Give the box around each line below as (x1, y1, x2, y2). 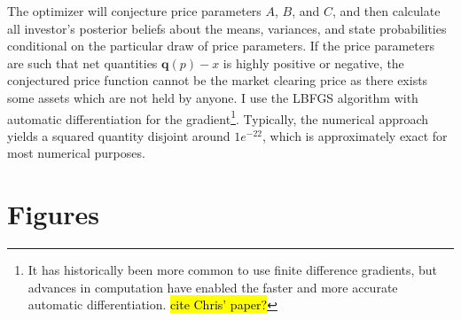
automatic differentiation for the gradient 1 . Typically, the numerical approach (7, 106, 429, 128)
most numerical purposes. (7, 144, 145, 162)
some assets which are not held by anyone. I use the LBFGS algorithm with (7, 88, 418, 106)
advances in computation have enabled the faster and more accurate (27, 277, 398, 296)
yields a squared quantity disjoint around (7, 126, 230, 144)
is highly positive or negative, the (223, 53, 404, 72)
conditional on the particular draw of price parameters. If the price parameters (7, 36, 434, 55)
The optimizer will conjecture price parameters (7, 2, 262, 20)
